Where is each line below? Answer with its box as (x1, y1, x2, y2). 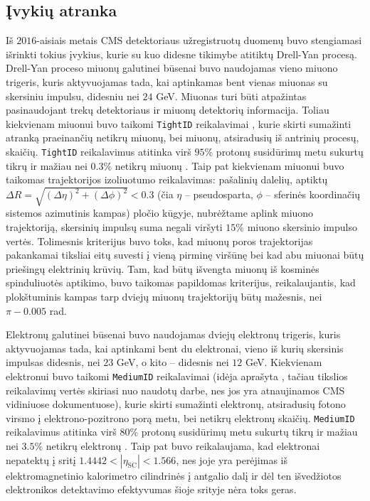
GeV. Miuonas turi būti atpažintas (156, 88, 307, 103)
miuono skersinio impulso (247, 220, 357, 234)
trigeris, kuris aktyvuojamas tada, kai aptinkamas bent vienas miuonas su (6, 74, 328, 89)
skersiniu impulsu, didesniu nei (6, 88, 139, 103)
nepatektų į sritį (6, 452, 76, 467)
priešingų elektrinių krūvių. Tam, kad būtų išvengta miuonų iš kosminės (6, 261, 319, 276)
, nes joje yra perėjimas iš (176, 452, 288, 467)
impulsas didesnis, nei (6, 355, 100, 370)
